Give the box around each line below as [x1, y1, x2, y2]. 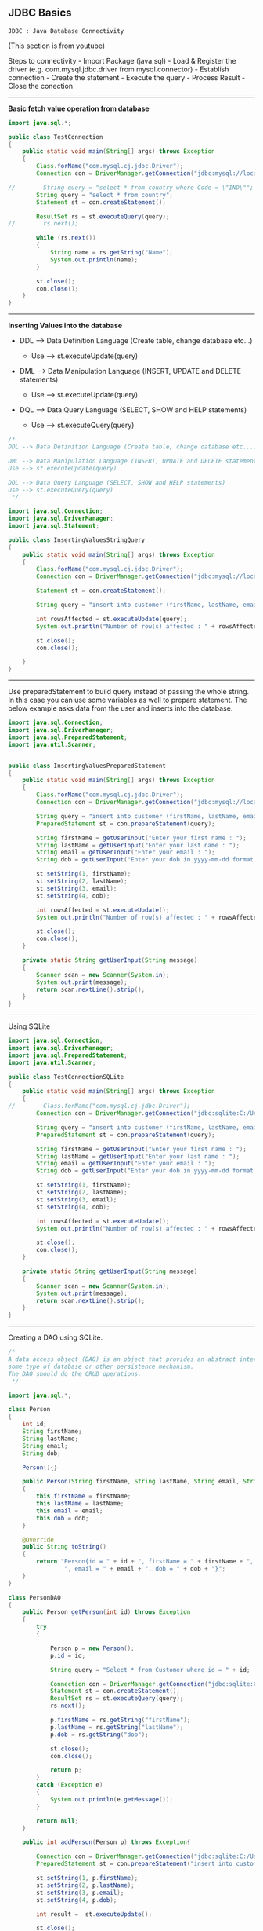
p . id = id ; [49, 1651, 86, 1659]
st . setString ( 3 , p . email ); [36, 1889, 124, 1896]
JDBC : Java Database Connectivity [8, 27, 124, 35]
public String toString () [22, 1543, 107, 1551]
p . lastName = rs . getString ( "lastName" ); [49, 1723, 184, 1731]
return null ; [36, 1817, 79, 1825]
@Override [22, 1535, 55, 1544]
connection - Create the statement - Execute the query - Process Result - [8, 72, 245, 82]
